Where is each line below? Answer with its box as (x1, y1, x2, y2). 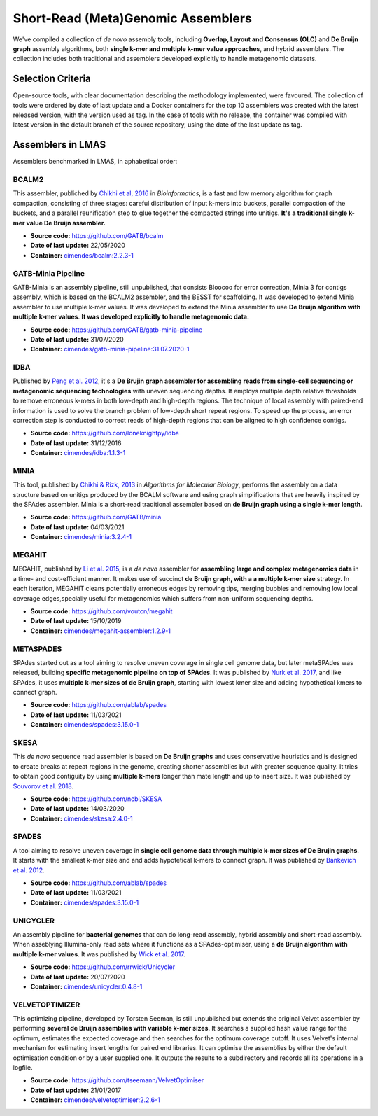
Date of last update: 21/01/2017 (30, 1086, 122, 1094)
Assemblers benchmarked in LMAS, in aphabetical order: (13, 158, 178, 166)
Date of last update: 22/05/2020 (30, 242, 126, 250)
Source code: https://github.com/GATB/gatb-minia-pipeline (30, 326, 203, 334)
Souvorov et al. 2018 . (13, 781, 73, 790)
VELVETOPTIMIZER (13, 1000, 80, 1010)
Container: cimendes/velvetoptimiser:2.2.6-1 (30, 1096, 160, 1104)
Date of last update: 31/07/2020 (30, 335, 124, 343)
